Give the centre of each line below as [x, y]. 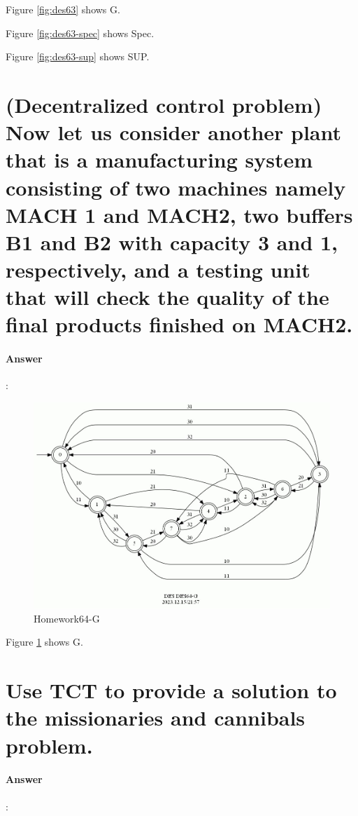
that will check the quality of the [167, 297]
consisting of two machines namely [176, 187]
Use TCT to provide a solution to [171, 690]
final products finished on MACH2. [179, 324]
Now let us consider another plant [174, 132]
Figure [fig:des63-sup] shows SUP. [78, 56]
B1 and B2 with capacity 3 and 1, [172, 242]
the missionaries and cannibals [156, 718]
